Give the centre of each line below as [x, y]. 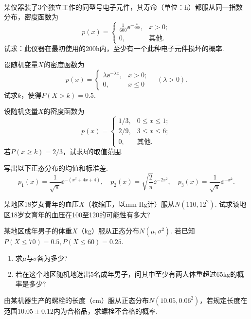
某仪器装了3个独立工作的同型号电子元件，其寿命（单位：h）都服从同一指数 [123, 7]
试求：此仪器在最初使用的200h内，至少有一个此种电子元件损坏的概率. [114, 48]
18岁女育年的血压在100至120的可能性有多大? [80, 214]
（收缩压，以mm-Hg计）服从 [130, 204]
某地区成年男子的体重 [38, 231]
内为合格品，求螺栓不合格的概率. [105, 310]
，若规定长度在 [224, 300]
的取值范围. [105, 151]
